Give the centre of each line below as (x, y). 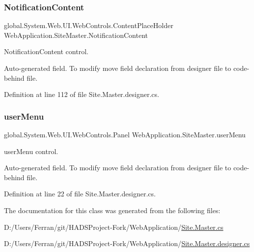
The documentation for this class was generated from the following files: (112, 210)
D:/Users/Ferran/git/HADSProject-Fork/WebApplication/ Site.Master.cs (114, 227)
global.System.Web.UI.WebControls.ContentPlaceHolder (89, 25)
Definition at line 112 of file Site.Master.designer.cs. (82, 94)
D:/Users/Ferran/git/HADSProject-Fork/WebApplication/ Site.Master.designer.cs (127, 243)
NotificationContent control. (46, 51)
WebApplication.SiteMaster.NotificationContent (76, 35)
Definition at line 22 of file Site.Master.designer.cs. (80, 194)
